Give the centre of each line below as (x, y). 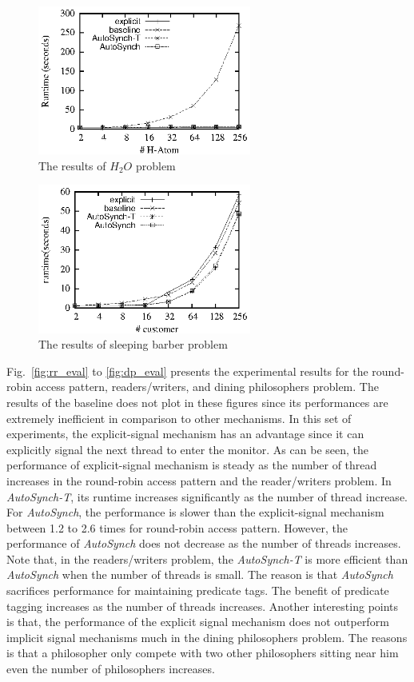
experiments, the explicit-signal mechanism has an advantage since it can (185, 434)
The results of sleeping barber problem (133, 344)
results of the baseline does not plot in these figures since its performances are (197, 402)
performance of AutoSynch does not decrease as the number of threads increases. (204, 543)
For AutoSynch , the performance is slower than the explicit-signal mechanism (195, 512)
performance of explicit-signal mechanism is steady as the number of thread (192, 465)
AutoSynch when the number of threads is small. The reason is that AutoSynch (200, 574)
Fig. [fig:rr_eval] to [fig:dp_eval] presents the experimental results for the (187, 371)
